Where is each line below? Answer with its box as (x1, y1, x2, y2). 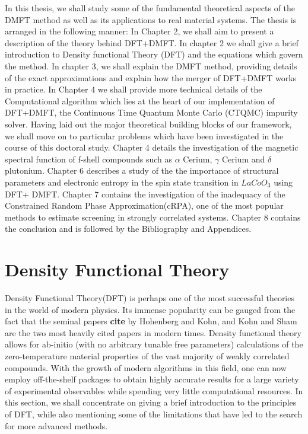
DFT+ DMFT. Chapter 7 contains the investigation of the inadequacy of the (5, 187, 285, 200)
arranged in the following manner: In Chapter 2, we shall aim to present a (5, 25, 274, 37)
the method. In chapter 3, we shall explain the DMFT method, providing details (5, 59, 297, 72)
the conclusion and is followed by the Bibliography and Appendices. (5, 222, 252, 235)
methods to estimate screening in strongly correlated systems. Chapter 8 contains (5, 210, 301, 223)
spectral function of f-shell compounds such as (5, 152, 172, 165)
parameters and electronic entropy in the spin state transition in (5, 175, 239, 188)
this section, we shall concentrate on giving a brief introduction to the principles (5, 396, 297, 409)
